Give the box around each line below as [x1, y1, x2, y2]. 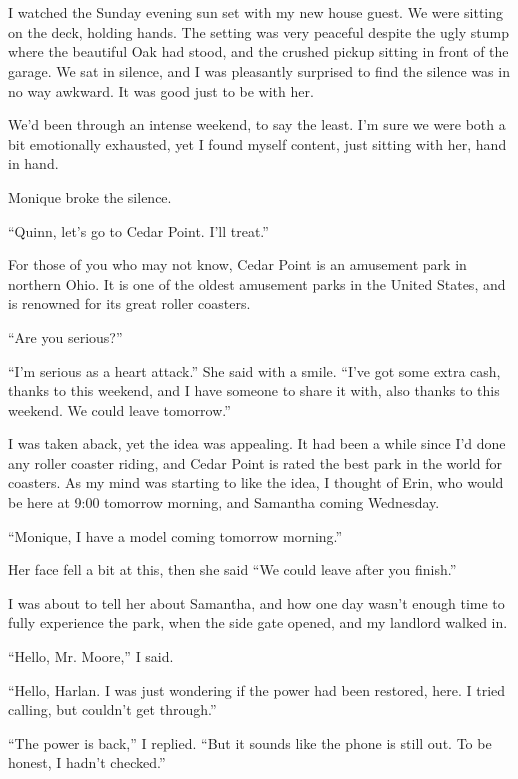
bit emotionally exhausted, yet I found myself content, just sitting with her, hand [8, 133, 507, 154]
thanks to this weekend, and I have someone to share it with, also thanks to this [8, 380, 500, 401]
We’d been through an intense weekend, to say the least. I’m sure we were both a [8, 114, 506, 135]
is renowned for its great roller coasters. [8, 293, 251, 314]
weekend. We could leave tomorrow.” [8, 399, 231, 420]
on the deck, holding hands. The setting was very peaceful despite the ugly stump [8, 21, 509, 42]
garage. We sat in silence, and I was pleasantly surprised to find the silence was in [8, 60, 510, 81]
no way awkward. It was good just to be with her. [8, 80, 314, 101]
